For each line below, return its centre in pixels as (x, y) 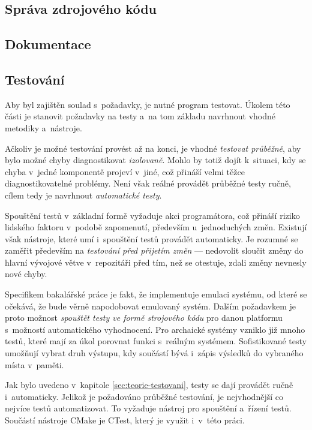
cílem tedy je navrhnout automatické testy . (83, 195)
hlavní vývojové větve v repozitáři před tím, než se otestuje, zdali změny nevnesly (156, 262)
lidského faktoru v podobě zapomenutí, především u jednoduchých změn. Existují (156, 227)
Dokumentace (48, 44)
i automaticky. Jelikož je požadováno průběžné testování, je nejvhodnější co (144, 396)
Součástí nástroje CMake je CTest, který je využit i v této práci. (125, 420)
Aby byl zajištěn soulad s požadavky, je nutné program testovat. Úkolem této (148, 104)
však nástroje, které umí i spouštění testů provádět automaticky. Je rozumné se (151, 238)
